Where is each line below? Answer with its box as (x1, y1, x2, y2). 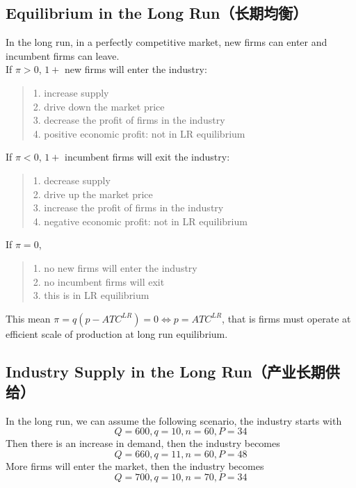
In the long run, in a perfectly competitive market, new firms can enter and (6, 35, 327, 49)
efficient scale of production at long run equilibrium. (6, 326, 228, 341)
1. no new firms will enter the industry (33, 260, 197, 275)
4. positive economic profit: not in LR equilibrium (33, 126, 245, 140)
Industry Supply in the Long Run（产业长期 (6, 360, 325, 382)
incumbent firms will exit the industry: (64, 149, 230, 164)
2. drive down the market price (33, 99, 165, 113)
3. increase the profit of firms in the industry (33, 200, 224, 215)
